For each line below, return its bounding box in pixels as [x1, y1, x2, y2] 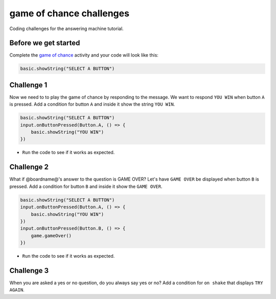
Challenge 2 [9, 163, 49, 171]
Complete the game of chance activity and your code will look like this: [9, 52, 158, 58]
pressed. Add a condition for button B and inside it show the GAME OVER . [9, 183, 163, 189]
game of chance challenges [9, 8, 130, 19]
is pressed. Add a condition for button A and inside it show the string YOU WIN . [9, 101, 175, 107]
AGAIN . [9, 287, 25, 293]
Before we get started [9, 39, 80, 47]
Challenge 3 [9, 266, 49, 275]
